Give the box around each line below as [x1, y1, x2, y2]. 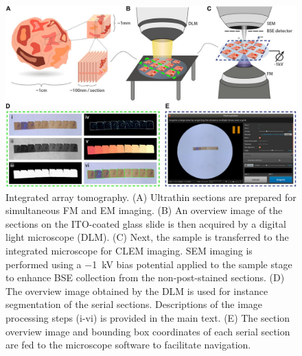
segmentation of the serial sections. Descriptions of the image [5, 297, 263, 311]
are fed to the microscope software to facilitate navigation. [5, 337, 251, 352]
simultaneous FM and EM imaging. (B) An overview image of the [5, 203, 283, 217]
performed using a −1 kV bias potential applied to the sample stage [5, 257, 292, 271]
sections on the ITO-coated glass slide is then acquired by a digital [5, 216, 286, 230]
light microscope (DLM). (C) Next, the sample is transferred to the [5, 230, 289, 244]
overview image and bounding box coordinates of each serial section [5, 324, 290, 338]
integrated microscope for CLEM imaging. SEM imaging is [5, 243, 253, 257]
